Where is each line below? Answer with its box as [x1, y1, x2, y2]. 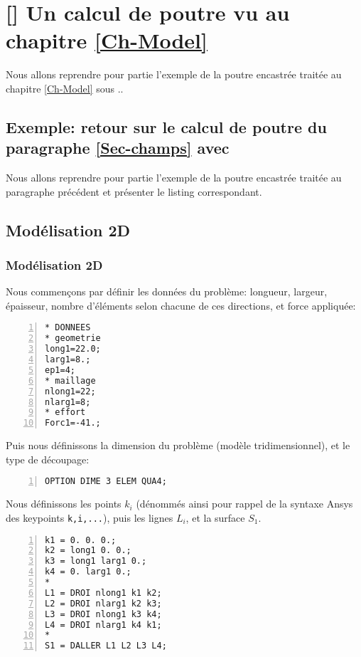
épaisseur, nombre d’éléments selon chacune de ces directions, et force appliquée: [6, 298, 356, 312]
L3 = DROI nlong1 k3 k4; [45, 609, 162, 619]
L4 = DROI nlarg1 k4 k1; [45, 619, 162, 630]
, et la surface [185, 510, 245, 525]
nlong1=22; [45, 386, 96, 396]
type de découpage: [6, 451, 90, 466]
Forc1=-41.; [45, 418, 101, 429]
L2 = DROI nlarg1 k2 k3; [45, 598, 162, 609]
